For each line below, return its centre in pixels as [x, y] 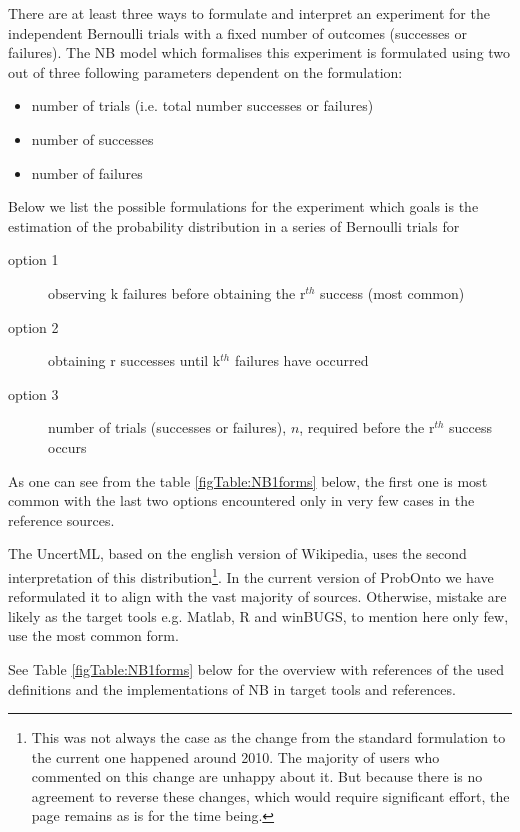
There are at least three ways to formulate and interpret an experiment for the [249, 13]
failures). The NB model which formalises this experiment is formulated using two [259, 52]
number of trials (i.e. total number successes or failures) [202, 105]
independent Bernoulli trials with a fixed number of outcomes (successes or [237, 32]
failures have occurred [301, 360]
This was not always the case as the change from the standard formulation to [268, 737]
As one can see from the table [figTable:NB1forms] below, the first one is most [248, 480]
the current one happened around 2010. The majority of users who [235, 756]
